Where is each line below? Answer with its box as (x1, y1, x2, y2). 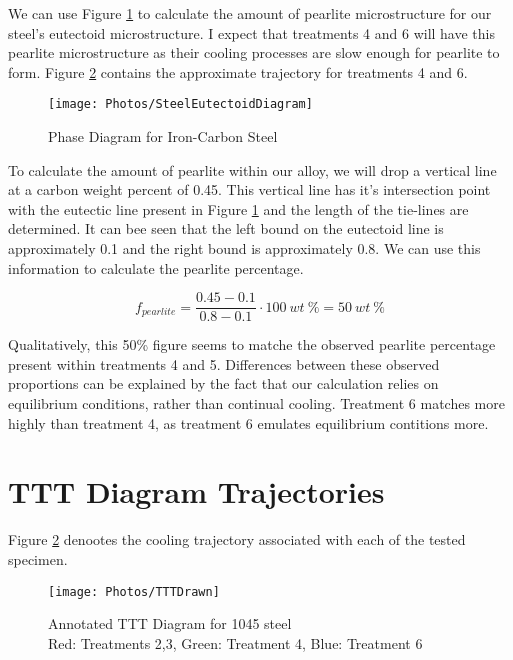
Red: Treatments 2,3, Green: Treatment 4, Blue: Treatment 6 (48, 632, 423, 653)
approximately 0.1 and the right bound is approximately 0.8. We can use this (8, 238, 481, 258)
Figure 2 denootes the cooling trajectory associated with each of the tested (8, 529, 466, 550)
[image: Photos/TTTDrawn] (48, 584, 220, 599)
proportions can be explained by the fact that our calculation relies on (8, 373, 439, 394)
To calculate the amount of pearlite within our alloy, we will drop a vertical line (8, 159, 497, 180)
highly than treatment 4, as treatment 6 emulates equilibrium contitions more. (8, 412, 489, 433)
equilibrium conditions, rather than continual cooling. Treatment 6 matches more (8, 393, 505, 414)
